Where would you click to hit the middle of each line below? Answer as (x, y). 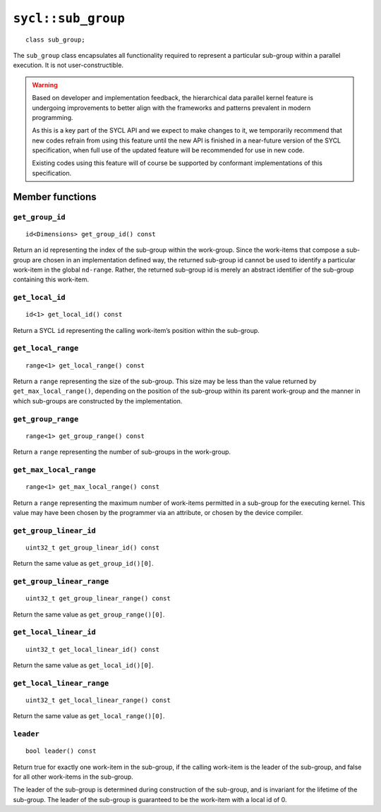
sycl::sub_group (69, 18)
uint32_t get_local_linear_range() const (98, 700)
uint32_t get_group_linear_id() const (93, 547)
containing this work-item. (51, 279)
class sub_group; (55, 40)
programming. (53, 117)
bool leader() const (61, 751)
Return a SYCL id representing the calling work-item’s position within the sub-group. (137, 330)
